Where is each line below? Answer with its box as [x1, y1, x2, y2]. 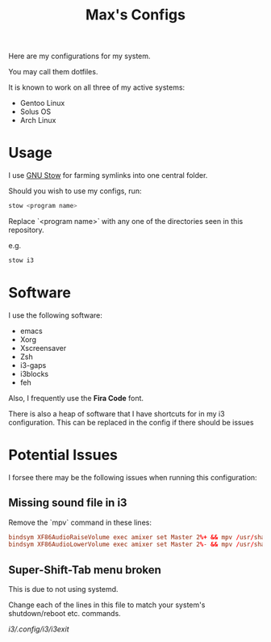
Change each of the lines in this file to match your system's [8, 600, 206, 610]
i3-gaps [19, 360, 47, 370]
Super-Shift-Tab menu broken [8, 563, 161, 577]
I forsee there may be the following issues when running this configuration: [8, 472, 257, 482]
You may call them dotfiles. [8, 67, 98, 77]
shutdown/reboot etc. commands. [8, 609, 121, 619]
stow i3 [8, 256, 35, 264]
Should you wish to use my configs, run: [8, 186, 142, 196]
